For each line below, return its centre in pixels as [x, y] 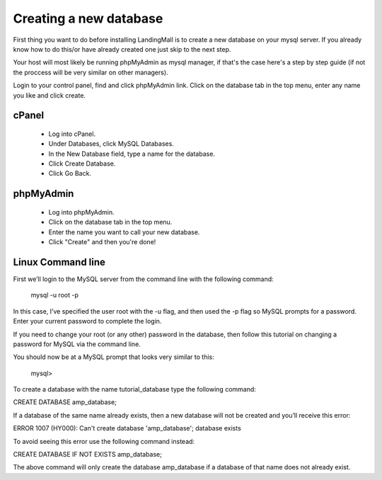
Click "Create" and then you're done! [102, 242]
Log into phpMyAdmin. [81, 212]
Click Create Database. [82, 164]
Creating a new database [88, 18]
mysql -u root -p [55, 295]
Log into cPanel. [72, 134]
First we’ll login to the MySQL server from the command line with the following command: [143, 279]
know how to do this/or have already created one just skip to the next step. [122, 49]
